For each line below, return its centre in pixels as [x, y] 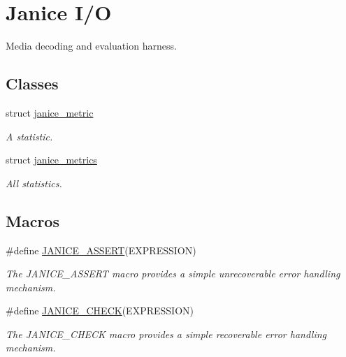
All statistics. [34, 183]
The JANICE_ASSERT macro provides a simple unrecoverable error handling [173, 274]
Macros [33, 220]
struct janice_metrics [51, 160]
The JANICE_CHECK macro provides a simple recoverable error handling [166, 334]
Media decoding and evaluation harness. [91, 46]
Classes [32, 83]
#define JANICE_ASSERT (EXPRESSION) [101, 250]
